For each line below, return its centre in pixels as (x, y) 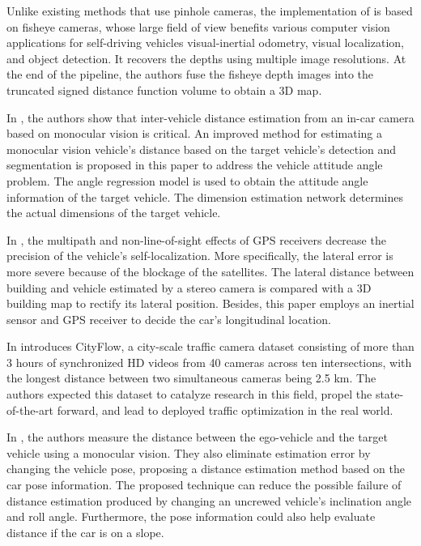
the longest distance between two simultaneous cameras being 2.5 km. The (191, 378)
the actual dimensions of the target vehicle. (114, 213)
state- (389, 394)
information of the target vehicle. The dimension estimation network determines (205, 196)
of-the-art (30, 409)
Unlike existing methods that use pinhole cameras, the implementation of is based (210, 11)
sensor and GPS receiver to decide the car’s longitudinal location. (169, 319)
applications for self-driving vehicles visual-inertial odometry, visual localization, (205, 43)
